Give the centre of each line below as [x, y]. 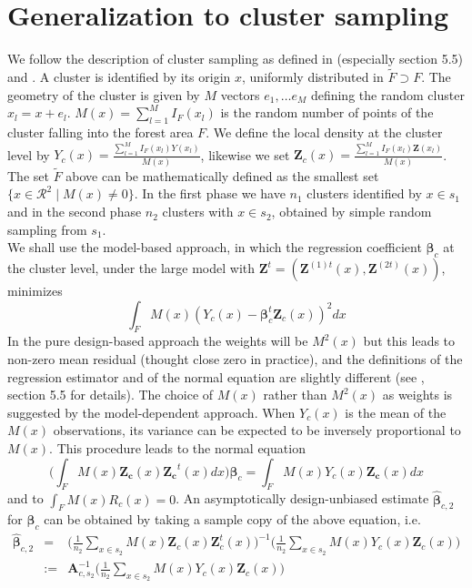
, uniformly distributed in [313, 76]
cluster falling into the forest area [100, 132]
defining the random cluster [387, 94]
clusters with [198, 212]
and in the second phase [75, 212]
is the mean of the [396, 412]
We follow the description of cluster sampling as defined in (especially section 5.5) [236, 59]
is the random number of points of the [327, 112]
